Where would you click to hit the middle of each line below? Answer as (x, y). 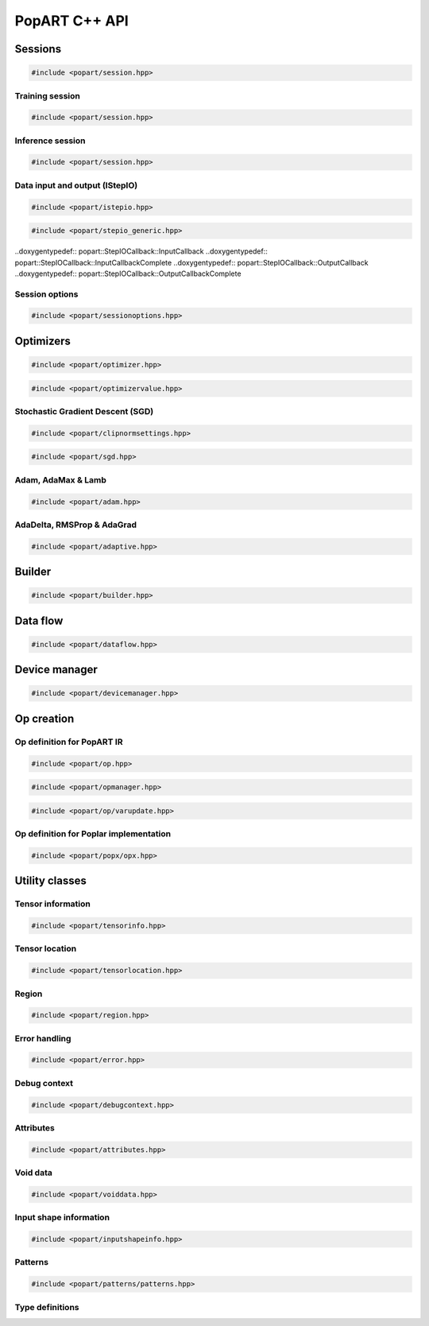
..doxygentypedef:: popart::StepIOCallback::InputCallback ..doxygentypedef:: (141, 251)
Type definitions (47, 1307)
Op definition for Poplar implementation (93, 834)
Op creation (44, 718)
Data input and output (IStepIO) (76, 185)
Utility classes (50, 881)
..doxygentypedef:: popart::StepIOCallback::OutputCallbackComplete (128, 273)
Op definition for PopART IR (69, 742)
